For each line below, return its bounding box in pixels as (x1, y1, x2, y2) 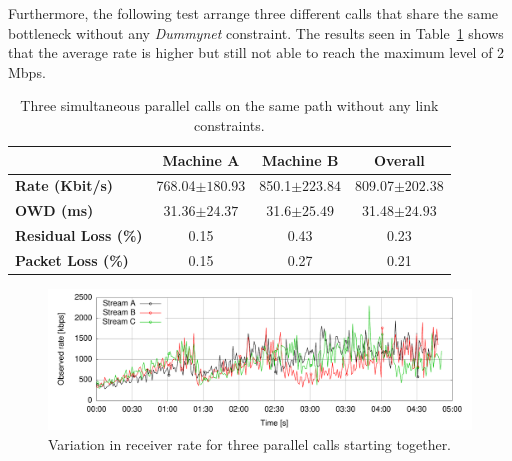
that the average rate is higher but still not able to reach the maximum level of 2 (8, 42, 505, 63)
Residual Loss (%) (15, 225, 143, 246)
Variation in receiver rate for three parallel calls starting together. (48, 433, 452, 454)
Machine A (162, 149, 240, 170)
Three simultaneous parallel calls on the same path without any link (20, 95, 439, 116)
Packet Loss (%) (15, 249, 129, 270)
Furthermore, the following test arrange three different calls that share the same (8, 3, 499, 23)
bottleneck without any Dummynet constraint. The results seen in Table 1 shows (8, 22, 504, 43)
